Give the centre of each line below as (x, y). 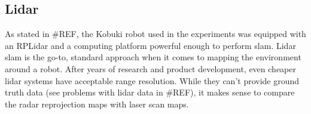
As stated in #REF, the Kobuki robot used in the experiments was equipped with (155, 34)
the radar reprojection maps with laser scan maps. (97, 104)
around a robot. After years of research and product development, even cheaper (150, 68)
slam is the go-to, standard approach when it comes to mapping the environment (153, 57)
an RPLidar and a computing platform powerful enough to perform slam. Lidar (150, 45)
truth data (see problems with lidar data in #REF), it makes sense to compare (150, 92)
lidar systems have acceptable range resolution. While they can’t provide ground (152, 80)
